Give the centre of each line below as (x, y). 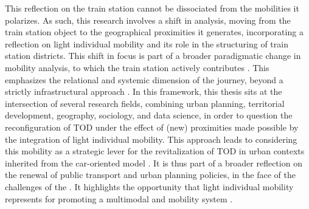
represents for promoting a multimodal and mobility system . (119, 198)
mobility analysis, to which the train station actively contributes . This (137, 67)
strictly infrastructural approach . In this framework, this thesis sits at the (144, 91)
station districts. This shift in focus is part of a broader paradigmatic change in (153, 56)
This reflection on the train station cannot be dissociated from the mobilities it (152, 8)
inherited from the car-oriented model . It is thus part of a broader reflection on (154, 163)
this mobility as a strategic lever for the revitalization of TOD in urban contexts (155, 151)
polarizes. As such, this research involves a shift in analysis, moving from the (148, 20)
